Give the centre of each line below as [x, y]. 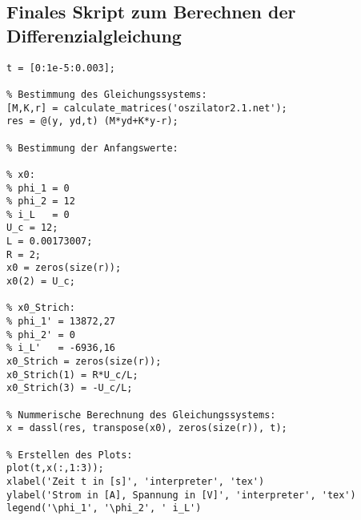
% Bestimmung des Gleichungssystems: [107, 94]
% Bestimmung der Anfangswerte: [92, 148]
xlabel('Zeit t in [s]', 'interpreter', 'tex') [136, 481]
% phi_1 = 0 [38, 188]
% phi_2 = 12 [41, 202]
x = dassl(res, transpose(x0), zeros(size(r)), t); [147, 428]
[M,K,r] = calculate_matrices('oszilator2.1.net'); [147, 108]
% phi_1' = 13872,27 [61, 322]
